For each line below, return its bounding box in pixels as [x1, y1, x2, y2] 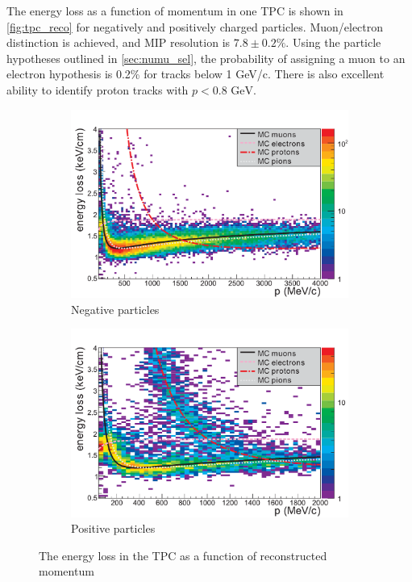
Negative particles [71, 300, 160, 317]
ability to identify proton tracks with [6, 81, 189, 98]
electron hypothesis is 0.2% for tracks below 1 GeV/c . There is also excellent [6, 65, 385, 82]
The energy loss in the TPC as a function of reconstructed [39, 546, 327, 563]
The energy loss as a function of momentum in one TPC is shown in [6, 2, 343, 19]
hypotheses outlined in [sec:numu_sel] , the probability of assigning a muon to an [6, 49, 406, 66]
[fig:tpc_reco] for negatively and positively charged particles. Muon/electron [6, 18, 384, 35]
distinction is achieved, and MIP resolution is [6, 34, 231, 51]
